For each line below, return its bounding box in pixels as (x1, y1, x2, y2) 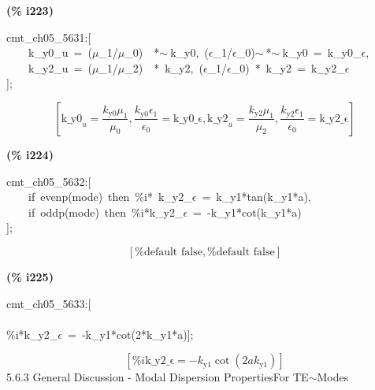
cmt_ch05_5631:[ (6, 28, 91, 45)
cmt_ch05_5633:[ (6, 295, 91, 311)
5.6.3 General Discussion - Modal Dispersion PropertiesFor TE (6, 369, 309, 385)
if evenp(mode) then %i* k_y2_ (28, 188, 192, 205)
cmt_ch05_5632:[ (6, 173, 91, 189)
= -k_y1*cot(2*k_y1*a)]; (68, 325, 194, 342)
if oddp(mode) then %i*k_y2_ (28, 203, 184, 220)
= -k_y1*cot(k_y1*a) (193, 203, 302, 220)
